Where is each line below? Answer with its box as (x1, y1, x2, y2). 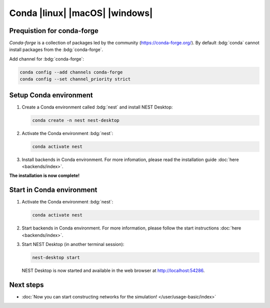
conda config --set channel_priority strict (19, 76, 131, 82)
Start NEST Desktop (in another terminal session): (21, 241, 124, 247)
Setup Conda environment (9, 90, 93, 99)
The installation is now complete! (9, 172, 80, 178)
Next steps (9, 280, 44, 289)
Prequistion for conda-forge (9, 26, 98, 35)
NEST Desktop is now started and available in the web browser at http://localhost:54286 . (21, 267, 205, 273)
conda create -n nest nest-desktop (32, 117, 119, 123)
